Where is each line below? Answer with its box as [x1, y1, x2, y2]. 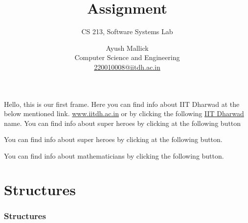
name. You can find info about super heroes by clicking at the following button [4, 118, 241, 128]
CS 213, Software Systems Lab [81, 26, 173, 37]
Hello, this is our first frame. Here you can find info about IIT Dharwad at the [4, 99, 240, 109]
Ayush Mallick [106, 42, 149, 53]
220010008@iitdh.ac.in [94, 61, 160, 72]
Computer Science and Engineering [74, 52, 180, 62]
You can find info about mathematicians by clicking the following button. [4, 150, 224, 161]
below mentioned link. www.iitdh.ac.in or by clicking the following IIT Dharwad [4, 108, 244, 119]
